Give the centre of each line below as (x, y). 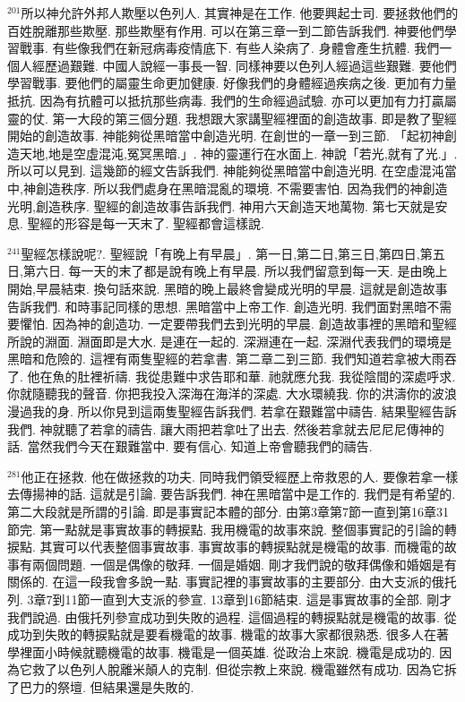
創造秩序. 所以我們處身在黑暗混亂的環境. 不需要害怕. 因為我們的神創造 (241, 188)
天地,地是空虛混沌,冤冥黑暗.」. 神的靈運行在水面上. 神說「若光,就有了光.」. (238, 153)
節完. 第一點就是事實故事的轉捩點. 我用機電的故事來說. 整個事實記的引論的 (226, 529)
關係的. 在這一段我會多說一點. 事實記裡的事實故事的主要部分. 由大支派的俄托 (232, 582)
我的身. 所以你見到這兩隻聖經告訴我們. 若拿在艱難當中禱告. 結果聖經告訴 (244, 411)
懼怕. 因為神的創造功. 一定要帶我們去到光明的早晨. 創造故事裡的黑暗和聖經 (238, 324)
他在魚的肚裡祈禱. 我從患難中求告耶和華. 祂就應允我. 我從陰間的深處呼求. (241, 376)
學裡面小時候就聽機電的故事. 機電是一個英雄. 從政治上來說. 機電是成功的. (221, 651)
